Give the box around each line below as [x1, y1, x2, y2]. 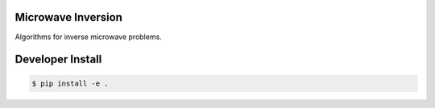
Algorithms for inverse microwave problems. [14, 32, 163, 42]
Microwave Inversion [14, 10, 122, 24]
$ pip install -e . [31, 78, 109, 88]
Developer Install [14, 53, 102, 66]
